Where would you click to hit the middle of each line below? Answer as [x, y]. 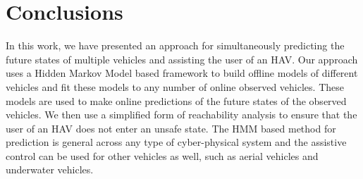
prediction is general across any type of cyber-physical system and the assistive [176, 142]
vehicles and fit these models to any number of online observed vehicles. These [175, 86]
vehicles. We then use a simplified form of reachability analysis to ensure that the [181, 115]
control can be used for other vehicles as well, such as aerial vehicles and [162, 155]
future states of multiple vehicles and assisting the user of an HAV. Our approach [182, 59]
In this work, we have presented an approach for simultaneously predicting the [175, 45]
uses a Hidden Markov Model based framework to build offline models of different [182, 73]
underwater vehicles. [50, 169]
